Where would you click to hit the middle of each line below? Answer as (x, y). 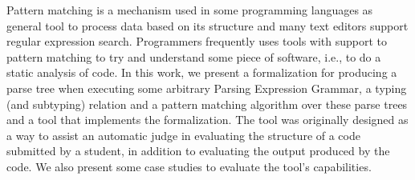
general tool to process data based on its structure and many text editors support (207, 25)
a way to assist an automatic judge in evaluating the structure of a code (183, 135)
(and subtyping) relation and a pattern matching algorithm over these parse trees (207, 104)
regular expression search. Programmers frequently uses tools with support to (197, 41)
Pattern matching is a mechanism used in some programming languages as (190, 10)
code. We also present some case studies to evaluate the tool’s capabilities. (189, 166)
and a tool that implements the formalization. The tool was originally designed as (207, 120)
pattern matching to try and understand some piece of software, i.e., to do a (194, 56)
